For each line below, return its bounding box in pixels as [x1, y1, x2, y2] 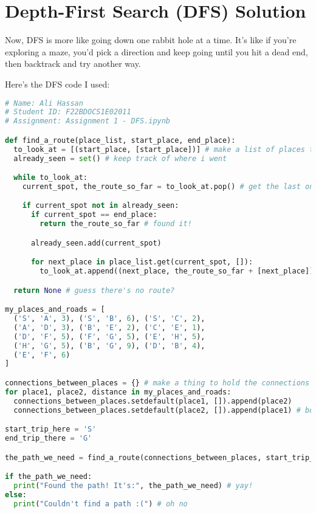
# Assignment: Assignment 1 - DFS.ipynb [5, 117, 171, 126]
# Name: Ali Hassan [5, 98, 83, 108]
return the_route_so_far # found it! [39, 219, 192, 229]
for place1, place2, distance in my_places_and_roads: [5, 387, 232, 396]
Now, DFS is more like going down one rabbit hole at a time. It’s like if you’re [5, 33, 297, 46]
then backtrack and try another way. [5, 57, 141, 70]
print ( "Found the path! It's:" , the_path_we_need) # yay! [13, 481, 253, 490]
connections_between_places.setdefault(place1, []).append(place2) [13, 396, 292, 405]
